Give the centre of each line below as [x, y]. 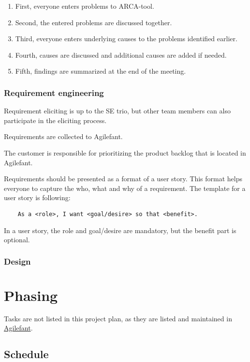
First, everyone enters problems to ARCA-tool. [85, 6]
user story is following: [37, 197]
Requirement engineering [54, 92]
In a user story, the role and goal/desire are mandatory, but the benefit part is [120, 230]
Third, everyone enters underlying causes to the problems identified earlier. [126, 39]
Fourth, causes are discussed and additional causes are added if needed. [121, 55]
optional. [17, 240]
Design [17, 261]
